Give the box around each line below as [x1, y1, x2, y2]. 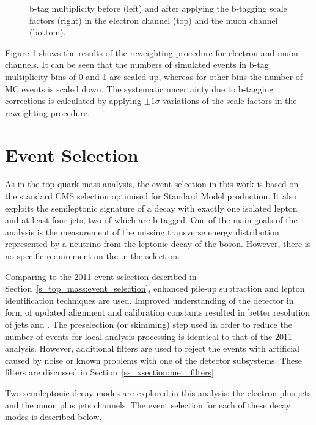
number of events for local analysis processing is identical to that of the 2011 [5, 330, 292, 342]
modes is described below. [5, 410, 102, 423]
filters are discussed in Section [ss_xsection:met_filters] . [5, 366, 216, 379]
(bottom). [29, 26, 66, 39]
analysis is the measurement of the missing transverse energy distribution [5, 225, 279, 238]
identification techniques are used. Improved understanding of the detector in [5, 294, 294, 306]
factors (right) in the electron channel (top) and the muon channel [29, 13, 278, 26]
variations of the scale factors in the [163, 94, 297, 107]
